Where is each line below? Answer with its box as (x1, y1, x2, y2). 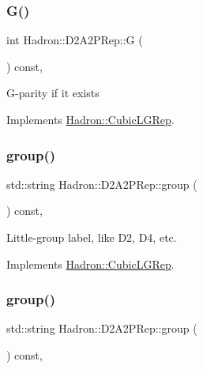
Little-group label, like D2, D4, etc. (6, 229, 177, 245)
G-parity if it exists (6, 85, 100, 101)
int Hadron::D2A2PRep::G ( (6, 32, 143, 48)
